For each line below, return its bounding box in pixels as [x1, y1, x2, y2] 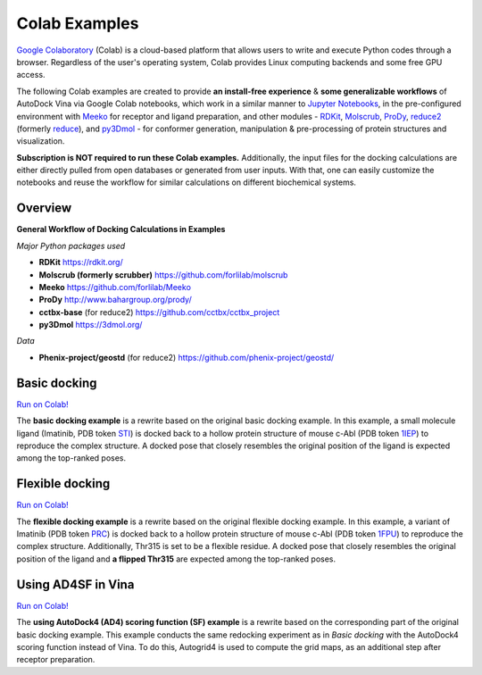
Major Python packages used [16, 240, 126, 251]
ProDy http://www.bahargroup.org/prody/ [38, 295, 192, 305]
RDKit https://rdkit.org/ [38, 257, 124, 268]
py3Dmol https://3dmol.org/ [38, 320, 143, 330]
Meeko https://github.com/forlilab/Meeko [38, 281, 192, 292]
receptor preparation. [16, 654, 96, 665]
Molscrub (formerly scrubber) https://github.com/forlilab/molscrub [38, 269, 288, 280]
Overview [16, 201, 72, 216]
